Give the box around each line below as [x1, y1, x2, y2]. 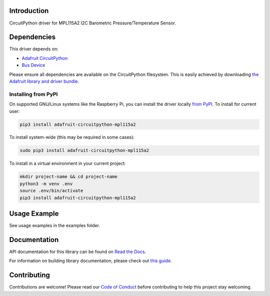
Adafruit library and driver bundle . [9, 78, 79, 84]
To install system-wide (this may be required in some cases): [9, 134, 135, 140]
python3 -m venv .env [19, 181, 73, 187]
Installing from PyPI [9, 90, 58, 97]
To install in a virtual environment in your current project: [9, 160, 126, 167]
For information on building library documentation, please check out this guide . [9, 258, 172, 264]
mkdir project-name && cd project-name [19, 174, 117, 180]
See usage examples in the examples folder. [9, 223, 100, 229]
